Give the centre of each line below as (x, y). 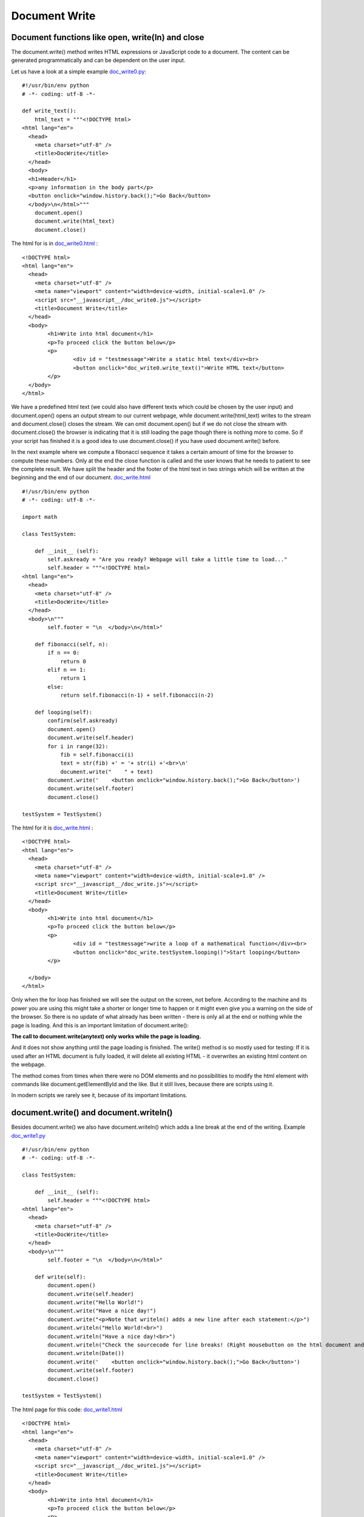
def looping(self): (63, 712)
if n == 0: (64, 653)
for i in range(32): (78, 746)
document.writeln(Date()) (86, 1353)
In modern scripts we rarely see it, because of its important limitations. (99, 1095)
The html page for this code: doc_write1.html (67, 1409)
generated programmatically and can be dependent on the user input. (98, 60)
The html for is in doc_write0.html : (55, 243)
